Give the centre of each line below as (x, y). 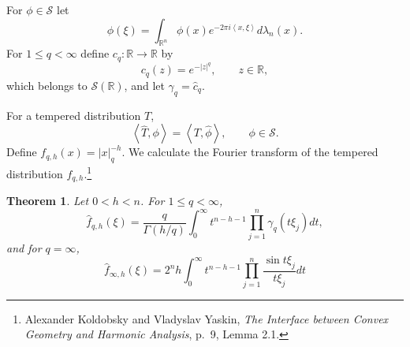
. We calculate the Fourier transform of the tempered (250, 152)
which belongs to (47, 85)
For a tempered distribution (74, 115)
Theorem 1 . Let (48, 201)
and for (24, 247)
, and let (144, 85)
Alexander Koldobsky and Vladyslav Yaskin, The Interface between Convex (207, 318)
